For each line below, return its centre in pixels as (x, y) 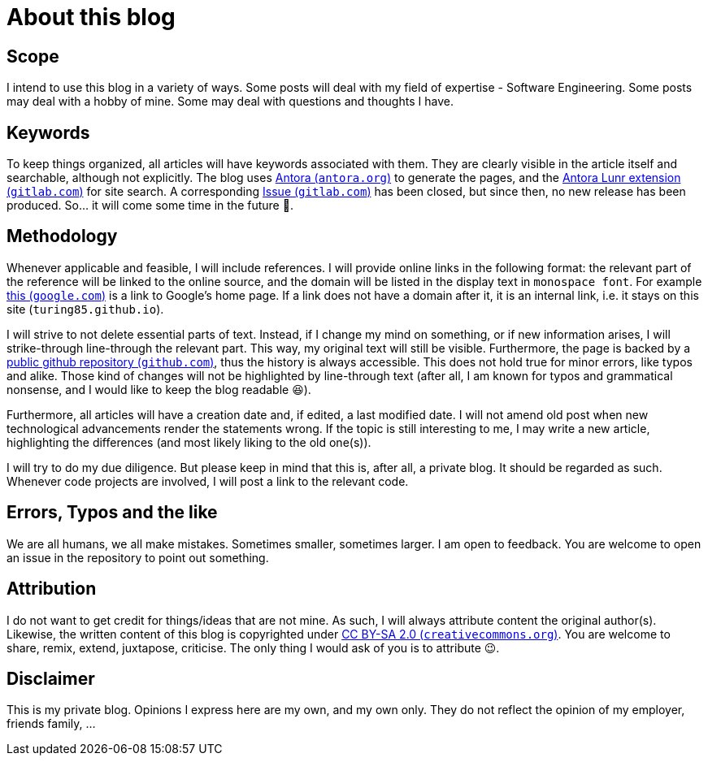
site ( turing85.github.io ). (85, 309)
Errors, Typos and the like (112, 513)
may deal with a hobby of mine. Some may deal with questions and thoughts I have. (230, 102)
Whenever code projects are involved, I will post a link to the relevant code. (208, 481)
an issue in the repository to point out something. (138, 557)
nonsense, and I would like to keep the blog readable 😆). (159, 389)
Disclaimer (51, 678)
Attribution (52, 589)
